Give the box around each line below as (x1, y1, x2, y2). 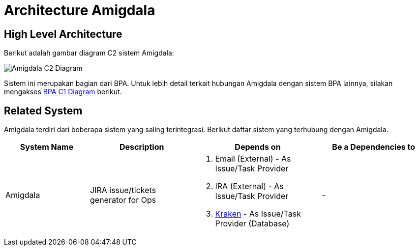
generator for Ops (90, 195, 156, 205)
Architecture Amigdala (4, 2, 155, 19)
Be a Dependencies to (332, 142, 416, 152)
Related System (4, 104, 83, 117)
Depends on (235, 142, 281, 152)
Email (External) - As (215, 154, 291, 164)
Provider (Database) (215, 219, 290, 229)
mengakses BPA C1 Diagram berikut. (4, 87, 122, 96)
